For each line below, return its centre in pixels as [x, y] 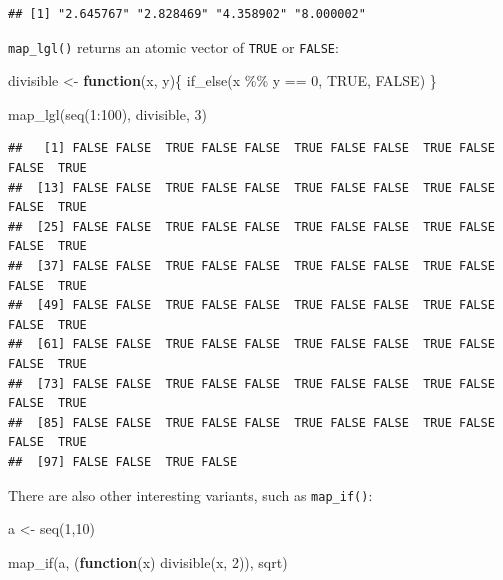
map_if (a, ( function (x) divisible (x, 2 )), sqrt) [148, 561]
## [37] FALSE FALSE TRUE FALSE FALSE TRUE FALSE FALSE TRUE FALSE [251, 266]
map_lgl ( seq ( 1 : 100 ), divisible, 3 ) [107, 113]
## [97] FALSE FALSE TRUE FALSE [123, 461]
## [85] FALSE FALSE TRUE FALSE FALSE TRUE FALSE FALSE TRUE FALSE [251, 422]
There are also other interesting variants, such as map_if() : [190, 494]
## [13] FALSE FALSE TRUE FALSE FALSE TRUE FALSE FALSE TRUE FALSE [251, 187]
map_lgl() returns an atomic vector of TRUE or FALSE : [173, 46]
